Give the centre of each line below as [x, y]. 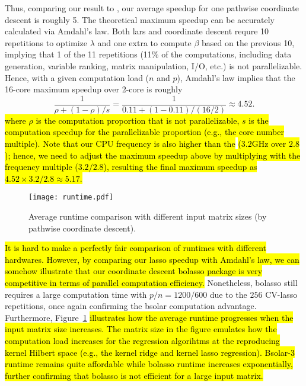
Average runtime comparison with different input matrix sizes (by [148, 216]
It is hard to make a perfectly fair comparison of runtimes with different [136, 248]
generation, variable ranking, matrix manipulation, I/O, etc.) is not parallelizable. [154, 65]
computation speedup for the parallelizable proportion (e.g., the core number [144, 132]
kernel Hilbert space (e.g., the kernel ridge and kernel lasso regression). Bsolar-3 [150, 352]
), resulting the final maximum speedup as [180, 167]
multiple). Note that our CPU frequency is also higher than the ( [123, 143]
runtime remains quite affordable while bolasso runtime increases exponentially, [149, 364]
